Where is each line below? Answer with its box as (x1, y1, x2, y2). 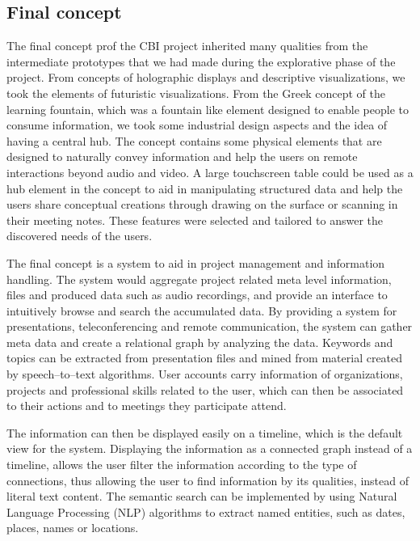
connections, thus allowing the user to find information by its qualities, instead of (6, 471, 409, 488)
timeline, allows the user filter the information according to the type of (6, 456, 357, 473)
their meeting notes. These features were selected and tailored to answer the (6, 211, 384, 228)
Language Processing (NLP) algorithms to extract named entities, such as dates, (6, 503, 405, 520)
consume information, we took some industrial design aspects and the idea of (6, 116, 388, 133)
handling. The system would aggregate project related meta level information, (6, 270, 392, 287)
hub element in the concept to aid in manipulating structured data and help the (6, 180, 403, 197)
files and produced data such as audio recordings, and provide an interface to (6, 286, 388, 303)
